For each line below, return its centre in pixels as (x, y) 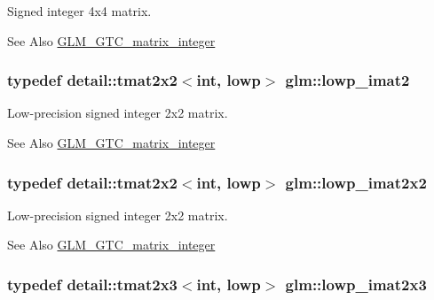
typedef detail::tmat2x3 (92, 284)
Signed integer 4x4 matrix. (79, 11)
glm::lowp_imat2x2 (356, 182)
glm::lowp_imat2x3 (356, 284)
